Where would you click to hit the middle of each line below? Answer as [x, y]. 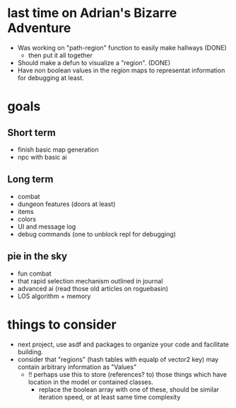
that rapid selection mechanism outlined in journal [90, 280]
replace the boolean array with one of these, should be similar [129, 389]
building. [30, 351]
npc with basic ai [42, 157]
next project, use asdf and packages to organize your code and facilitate [123, 344]
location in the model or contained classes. [90, 382]
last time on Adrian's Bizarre [92, 13]
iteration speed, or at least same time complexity [110, 397]
